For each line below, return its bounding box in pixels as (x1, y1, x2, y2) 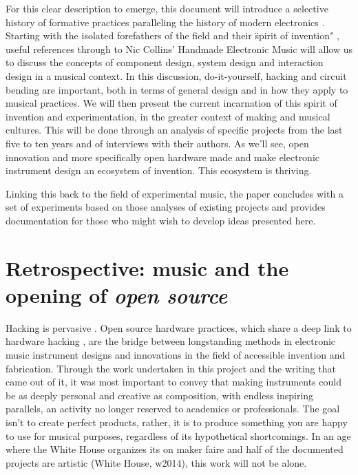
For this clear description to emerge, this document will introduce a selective (6, 1, 328, 15)
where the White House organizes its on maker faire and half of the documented (6, 442, 344, 456)
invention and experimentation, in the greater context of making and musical (6, 109, 330, 123)
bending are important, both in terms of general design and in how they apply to (6, 82, 348, 96)
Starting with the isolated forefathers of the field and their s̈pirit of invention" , (6, 28, 339, 43)
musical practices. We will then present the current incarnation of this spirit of (6, 96, 337, 110)
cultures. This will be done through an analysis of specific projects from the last (6, 123, 343, 137)
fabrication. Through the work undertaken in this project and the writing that (6, 361, 336, 375)
